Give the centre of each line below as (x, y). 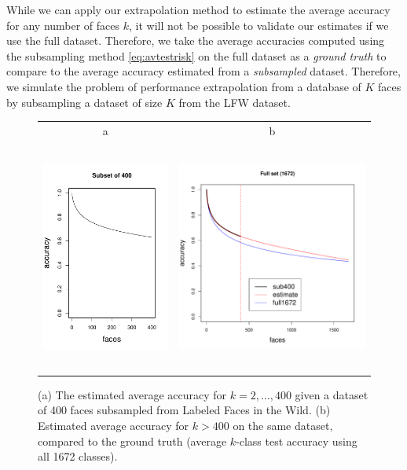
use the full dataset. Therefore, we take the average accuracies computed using (196, 40)
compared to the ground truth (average (132, 441)
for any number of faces (63, 25)
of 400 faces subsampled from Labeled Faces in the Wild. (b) (184, 410)
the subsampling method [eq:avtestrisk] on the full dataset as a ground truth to (196, 55)
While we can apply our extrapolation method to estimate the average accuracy (198, 9)
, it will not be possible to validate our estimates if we (259, 25)
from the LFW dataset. (235, 102)
